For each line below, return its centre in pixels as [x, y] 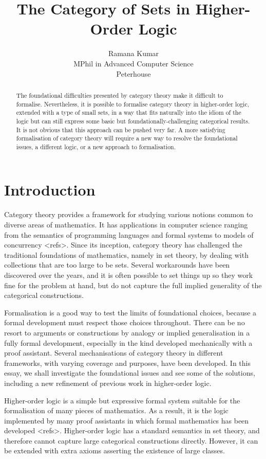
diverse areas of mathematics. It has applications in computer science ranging [126, 225]
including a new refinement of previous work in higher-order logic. [108, 383]
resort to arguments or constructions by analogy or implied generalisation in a [127, 332]
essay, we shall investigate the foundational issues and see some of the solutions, [130, 373]
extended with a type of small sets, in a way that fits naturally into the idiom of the [129, 112]
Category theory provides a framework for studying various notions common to [129, 214]
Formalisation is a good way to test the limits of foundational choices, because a [130, 312]
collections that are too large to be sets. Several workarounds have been [117, 265]
